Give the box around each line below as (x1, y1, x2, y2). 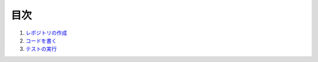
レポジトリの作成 (25, 29, 67, 36)
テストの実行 (25, 46, 57, 53)
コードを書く (25, 37, 57, 44)
